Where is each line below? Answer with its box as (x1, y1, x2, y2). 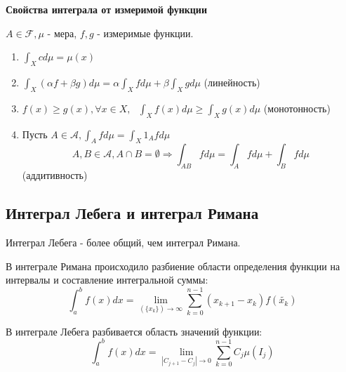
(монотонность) (263, 100, 331, 115)
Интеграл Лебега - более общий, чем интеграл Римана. (6, 234, 241, 249)
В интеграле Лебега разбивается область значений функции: (6, 324, 262, 338)
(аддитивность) (22, 168, 88, 182)
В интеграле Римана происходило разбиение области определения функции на (6, 258, 340, 273)
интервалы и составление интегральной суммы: (6, 272, 208, 287)
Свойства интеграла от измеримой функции (6, 2, 207, 16)
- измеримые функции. (97, 25, 194, 40)
